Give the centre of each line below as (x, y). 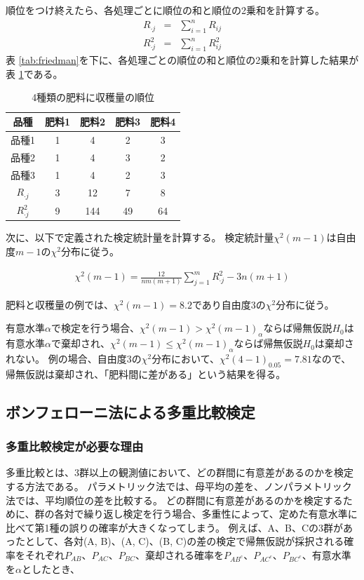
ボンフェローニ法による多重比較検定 (130, 411)
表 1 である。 (34, 73)
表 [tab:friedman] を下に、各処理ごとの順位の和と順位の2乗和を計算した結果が (182, 60)
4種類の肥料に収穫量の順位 (93, 97)
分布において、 (186, 359)
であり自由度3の (229, 304)
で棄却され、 (81, 343)
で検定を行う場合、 (95, 328)
